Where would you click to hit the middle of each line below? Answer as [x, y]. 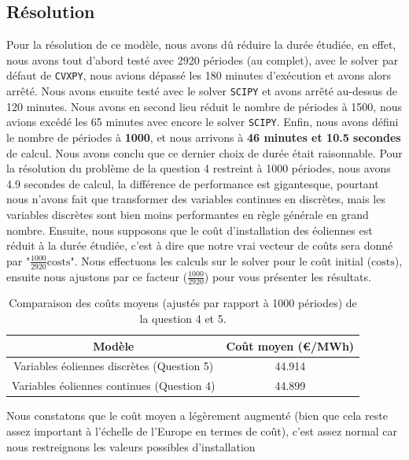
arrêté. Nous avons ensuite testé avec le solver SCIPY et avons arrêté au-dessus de [202, 91]
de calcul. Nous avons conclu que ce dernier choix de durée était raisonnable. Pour [204, 152]
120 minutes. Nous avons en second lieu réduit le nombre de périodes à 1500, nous [204, 106]
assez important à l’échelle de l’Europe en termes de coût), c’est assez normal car [202, 430]
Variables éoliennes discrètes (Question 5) [114, 366]
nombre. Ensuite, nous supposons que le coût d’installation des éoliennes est [190, 230]
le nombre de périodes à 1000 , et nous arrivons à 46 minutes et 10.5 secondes [204, 137]
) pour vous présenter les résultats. [287, 276]
